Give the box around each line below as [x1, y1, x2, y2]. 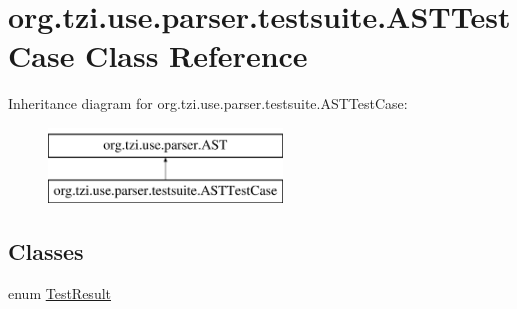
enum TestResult [8, 283, 112, 304]
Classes [8, 236, 84, 267]
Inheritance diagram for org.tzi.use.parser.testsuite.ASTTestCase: [8, 93, 408, 114]
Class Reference [85, 35, 308, 76]
